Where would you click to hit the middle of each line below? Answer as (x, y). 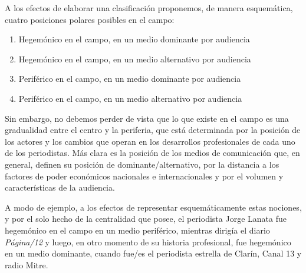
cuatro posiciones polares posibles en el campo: (90, 19)
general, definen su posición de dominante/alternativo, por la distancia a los (142, 164)
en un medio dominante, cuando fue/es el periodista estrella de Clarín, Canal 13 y (153, 253)
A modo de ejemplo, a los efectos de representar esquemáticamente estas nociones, (153, 207)
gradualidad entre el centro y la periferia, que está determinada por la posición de (153, 130)
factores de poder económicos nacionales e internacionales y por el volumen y (144, 176)
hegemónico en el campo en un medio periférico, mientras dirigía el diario (137, 230)
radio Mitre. (27, 264)
